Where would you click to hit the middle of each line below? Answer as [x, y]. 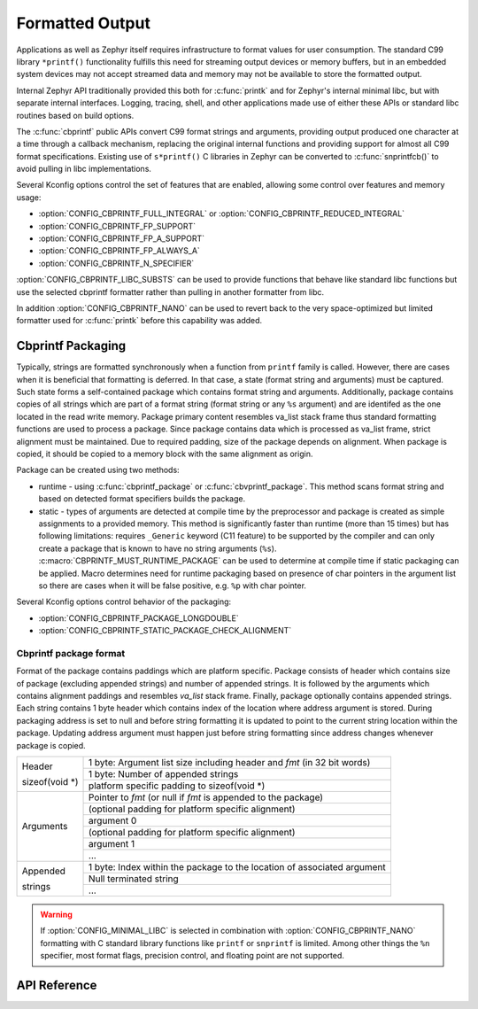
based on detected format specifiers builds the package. [142, 499]
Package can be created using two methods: [98, 470]
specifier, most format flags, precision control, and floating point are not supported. [193, 956]
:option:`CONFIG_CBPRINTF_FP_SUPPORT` [117, 226]
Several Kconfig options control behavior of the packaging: [124, 602]
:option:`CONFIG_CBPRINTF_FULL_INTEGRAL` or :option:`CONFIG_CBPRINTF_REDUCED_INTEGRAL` [222, 213]
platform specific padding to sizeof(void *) [177, 786]
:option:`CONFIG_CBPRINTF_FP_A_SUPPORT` [122, 238]
